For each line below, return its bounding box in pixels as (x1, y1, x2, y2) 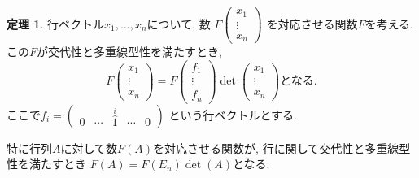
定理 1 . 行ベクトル (7, 15, 104, 32)
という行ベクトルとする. (168, 106, 297, 123)
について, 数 (146, 15, 211, 32)
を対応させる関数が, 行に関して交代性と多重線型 (153, 139, 411, 156)
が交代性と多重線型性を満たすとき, (37, 43, 222, 60)
